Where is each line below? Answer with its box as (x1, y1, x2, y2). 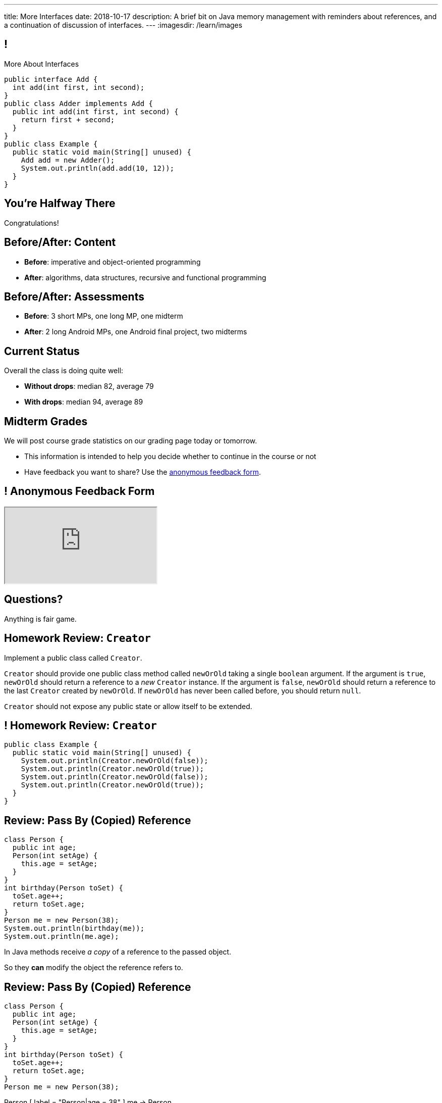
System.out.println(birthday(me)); (4, 924, 145, 933)
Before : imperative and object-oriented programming (24, 257, 201, 266)
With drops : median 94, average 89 (24, 397, 143, 407)
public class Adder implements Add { (4, 99, 153, 108)
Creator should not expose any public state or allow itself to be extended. (4, 701, 252, 711)
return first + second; (21, 115, 115, 124)
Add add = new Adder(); (21, 156, 115, 164)
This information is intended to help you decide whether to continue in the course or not (24, 452, 316, 461)
